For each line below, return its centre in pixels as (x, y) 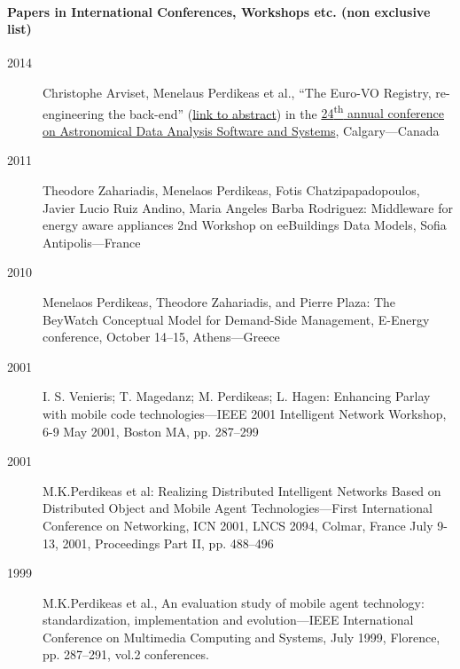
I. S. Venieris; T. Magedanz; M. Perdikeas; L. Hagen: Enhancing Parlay (237, 396)
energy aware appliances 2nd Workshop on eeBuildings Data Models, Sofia (245, 225)
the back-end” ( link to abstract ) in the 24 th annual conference (276, 112)
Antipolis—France (92, 242)
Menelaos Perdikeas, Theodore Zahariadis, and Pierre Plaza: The (219, 301)
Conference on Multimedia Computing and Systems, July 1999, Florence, (242, 637)
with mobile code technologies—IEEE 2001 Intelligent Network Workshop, (245, 413)
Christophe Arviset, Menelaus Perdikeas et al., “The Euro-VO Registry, (237, 92)
